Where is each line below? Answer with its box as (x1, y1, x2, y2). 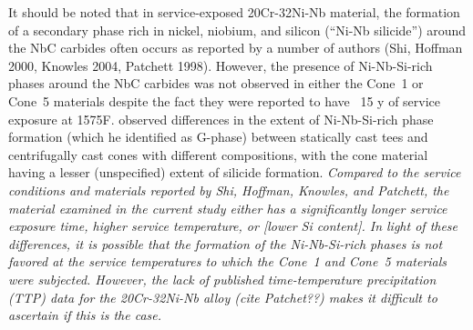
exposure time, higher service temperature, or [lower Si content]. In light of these (8, 216, 458, 235)
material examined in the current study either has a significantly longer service (8, 198, 447, 217)
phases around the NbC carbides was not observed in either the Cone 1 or (8, 74, 424, 93)
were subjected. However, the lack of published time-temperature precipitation (8, 269, 437, 288)
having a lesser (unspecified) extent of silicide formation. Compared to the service (8, 163, 461, 182)
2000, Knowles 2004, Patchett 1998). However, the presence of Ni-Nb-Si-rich (8, 55, 433, 75)
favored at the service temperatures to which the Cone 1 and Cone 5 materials (8, 252, 447, 271)
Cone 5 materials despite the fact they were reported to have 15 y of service (8, 91, 441, 110)
